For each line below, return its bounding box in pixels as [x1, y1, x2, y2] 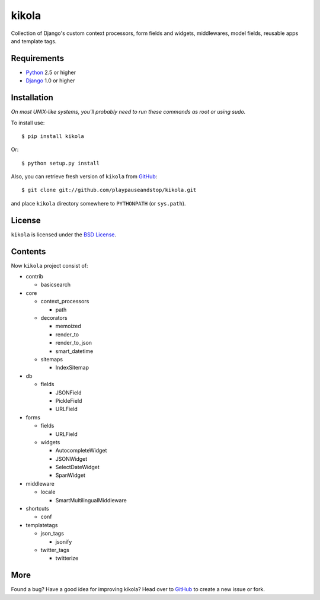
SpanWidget [55, 471, 86, 479]
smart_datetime [55, 347, 94, 355]
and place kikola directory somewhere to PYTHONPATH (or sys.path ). [11, 200, 186, 207]
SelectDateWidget [55, 464, 100, 471]
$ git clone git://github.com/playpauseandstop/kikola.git [21, 187, 197, 194]
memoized [55, 323, 81, 330]
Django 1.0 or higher [25, 77, 75, 84]
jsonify [55, 538, 72, 545]
